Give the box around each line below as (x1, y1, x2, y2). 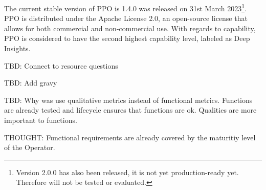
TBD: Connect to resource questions (4, 60, 118, 71)
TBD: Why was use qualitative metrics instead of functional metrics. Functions (4, 94, 253, 105)
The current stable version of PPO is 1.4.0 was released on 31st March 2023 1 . (4, 2, 247, 13)
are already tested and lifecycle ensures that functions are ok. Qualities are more (4, 104, 257, 115)
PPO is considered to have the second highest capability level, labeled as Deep (4, 33, 250, 44)
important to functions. (4, 115, 77, 125)
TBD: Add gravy (4, 77, 57, 88)
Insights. (4, 43, 31, 54)
